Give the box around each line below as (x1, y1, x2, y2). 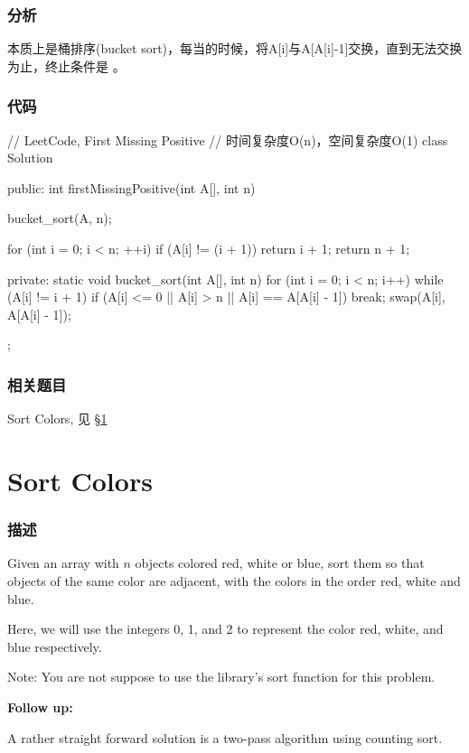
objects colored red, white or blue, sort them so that (135, 553, 425, 572)
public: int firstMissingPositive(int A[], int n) (7, 178, 256, 197)
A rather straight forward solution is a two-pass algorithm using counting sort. (7, 728, 443, 747)
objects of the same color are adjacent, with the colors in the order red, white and (7, 571, 461, 590)
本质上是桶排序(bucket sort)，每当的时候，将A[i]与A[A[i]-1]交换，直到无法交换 (7, 39, 463, 58)
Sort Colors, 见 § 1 (7, 409, 108, 428)
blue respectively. (7, 637, 102, 655)
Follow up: (7, 697, 73, 716)
